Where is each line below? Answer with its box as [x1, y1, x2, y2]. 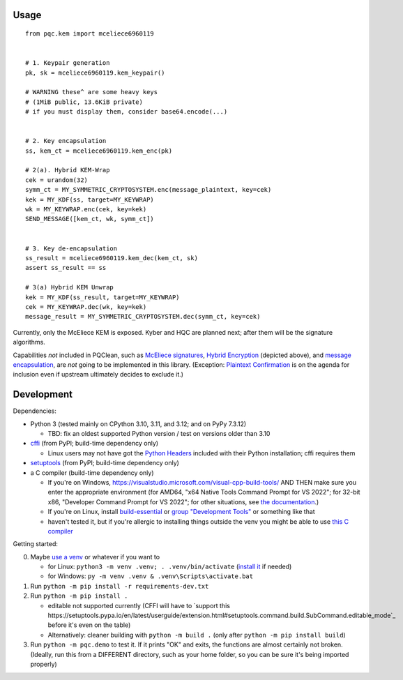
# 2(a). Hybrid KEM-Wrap [25, 166, 110, 174]
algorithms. [13, 338, 45, 347]
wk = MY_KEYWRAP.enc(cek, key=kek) [25, 206, 147, 213]
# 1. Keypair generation [25, 59, 110, 67]
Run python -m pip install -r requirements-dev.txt [30, 582, 209, 590]
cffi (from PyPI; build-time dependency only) [30, 439, 159, 448]
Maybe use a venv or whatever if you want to [30, 552, 160, 561]
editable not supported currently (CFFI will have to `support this [47, 601, 230, 610]
